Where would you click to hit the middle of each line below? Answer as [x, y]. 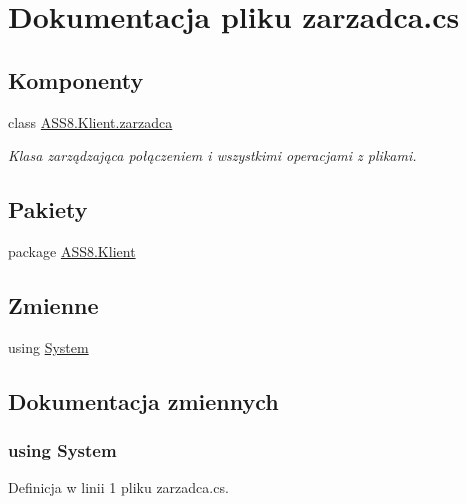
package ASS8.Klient [72, 250]
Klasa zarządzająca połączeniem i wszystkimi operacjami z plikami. [212, 155]
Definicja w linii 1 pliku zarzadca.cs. [118, 487]
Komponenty [76, 79]
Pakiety [48, 209]
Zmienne [53, 304]
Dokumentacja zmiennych [143, 400]
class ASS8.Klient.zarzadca [90, 121]
